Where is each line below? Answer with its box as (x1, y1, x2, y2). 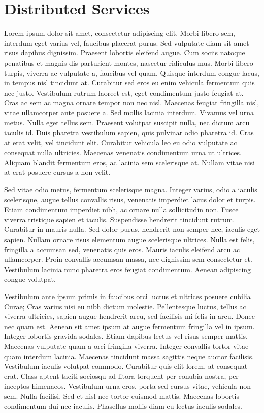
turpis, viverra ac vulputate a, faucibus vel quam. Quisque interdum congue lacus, (4, 67, 259, 78)
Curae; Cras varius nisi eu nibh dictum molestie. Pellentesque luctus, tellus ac (4, 301, 246, 311)
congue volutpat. (4, 274, 56, 284)
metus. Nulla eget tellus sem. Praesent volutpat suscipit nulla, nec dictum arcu (4, 117, 250, 128)
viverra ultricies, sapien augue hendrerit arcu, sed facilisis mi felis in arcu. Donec (4, 311, 255, 321)
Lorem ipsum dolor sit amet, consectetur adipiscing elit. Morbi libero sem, (4, 27, 235, 38)
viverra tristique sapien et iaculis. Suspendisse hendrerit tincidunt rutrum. (4, 214, 235, 224)
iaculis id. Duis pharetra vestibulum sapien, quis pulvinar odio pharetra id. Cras (4, 127, 254, 138)
